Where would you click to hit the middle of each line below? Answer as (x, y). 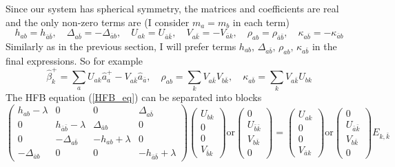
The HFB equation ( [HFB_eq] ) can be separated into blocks (134, 97)
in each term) (261, 22)
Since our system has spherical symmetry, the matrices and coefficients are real (172, 8)
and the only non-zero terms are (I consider (98, 22)
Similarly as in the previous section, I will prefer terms (121, 46)
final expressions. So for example (74, 60)
